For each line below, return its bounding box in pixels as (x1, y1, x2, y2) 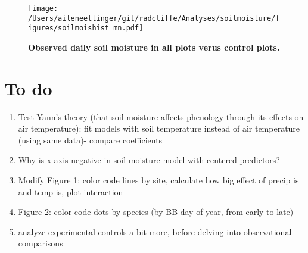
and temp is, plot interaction (18, 185, 123, 198)
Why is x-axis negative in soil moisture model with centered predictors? (18, 154, 280, 166)
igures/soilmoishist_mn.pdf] (28, 24, 144, 33)
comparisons (18, 237, 63, 249)
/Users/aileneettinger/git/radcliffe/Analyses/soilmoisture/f (28, 14, 280, 23)
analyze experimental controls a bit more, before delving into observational (18, 225, 292, 238)
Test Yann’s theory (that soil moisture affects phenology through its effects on (18, 110, 304, 123)
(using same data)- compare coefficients (18, 133, 163, 146)
